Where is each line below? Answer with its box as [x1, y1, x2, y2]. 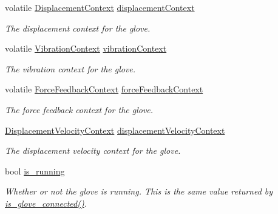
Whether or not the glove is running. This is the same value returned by [5, 185, 273, 198]
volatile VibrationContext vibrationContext [5, 42, 167, 55]
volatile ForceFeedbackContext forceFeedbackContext [5, 83, 203, 95]
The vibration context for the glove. [5, 62, 136, 75]
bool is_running [5, 164, 65, 177]
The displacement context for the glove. [5, 21, 151, 34]
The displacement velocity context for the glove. [5, 144, 181, 157]
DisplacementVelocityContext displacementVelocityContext [5, 123, 225, 136]
